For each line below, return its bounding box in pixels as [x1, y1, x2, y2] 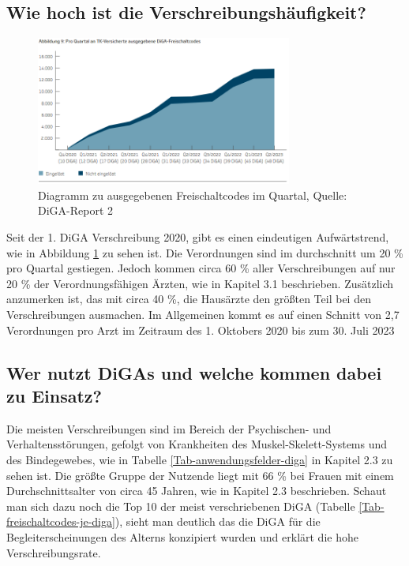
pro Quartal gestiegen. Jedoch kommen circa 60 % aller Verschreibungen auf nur [6, 260, 396, 276]
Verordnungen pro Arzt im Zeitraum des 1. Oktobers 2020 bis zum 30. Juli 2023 [6, 321, 395, 338]
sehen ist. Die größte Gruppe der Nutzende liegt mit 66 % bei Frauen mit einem [6, 467, 394, 483]
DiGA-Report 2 [38, 202, 114, 219]
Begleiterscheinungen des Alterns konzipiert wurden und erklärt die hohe [6, 528, 358, 545]
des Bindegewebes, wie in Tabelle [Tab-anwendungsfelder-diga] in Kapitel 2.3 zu [6, 452, 393, 468]
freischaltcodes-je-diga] [6, 513, 115, 530]
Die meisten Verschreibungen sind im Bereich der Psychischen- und [6, 420, 332, 437]
